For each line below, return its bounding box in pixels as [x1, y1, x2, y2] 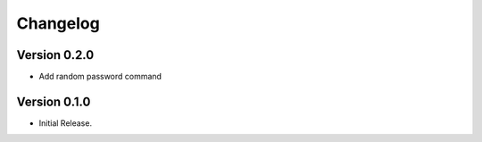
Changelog [16, 13, 100, 33]
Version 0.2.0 [16, 47, 95, 63]
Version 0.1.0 [16, 94, 91, 109]
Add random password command [38, 71, 162, 82]
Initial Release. [38, 117, 93, 129]
